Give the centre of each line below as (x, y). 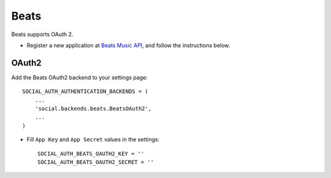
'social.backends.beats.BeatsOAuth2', (93, 109)
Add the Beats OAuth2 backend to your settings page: (80, 77)
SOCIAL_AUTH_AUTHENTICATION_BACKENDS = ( (85, 91)
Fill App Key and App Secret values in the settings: (93, 139)
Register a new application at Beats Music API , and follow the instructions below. (128, 45)
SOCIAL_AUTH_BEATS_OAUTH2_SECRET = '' (96, 162)
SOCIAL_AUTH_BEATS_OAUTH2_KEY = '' (91, 154)
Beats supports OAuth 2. (42, 34)
